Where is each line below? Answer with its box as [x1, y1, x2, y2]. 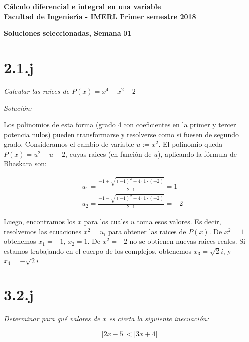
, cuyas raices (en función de [65, 148, 152, 159]
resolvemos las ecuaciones [4, 226, 82, 236]
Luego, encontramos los [4, 216, 76, 227]
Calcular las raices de [4, 85, 69, 96]
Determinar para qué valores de [4, 313, 100, 324]
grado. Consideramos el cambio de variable [4, 139, 134, 149]
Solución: [4, 102, 32, 113]
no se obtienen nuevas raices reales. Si [129, 236, 245, 246]
